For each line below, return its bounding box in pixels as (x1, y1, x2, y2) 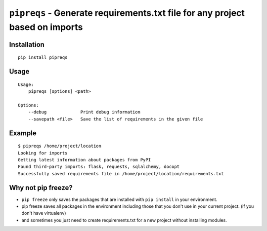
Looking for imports (18, 150, 68, 155)
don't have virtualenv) (21, 210, 66, 216)
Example (9, 129, 37, 137)
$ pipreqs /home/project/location (18, 143, 101, 149)
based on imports (9, 21, 83, 33)
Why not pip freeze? (9, 183, 73, 192)
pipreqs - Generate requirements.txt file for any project (9, 7, 245, 18)
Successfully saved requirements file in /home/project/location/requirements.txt (18, 171, 224, 176)
